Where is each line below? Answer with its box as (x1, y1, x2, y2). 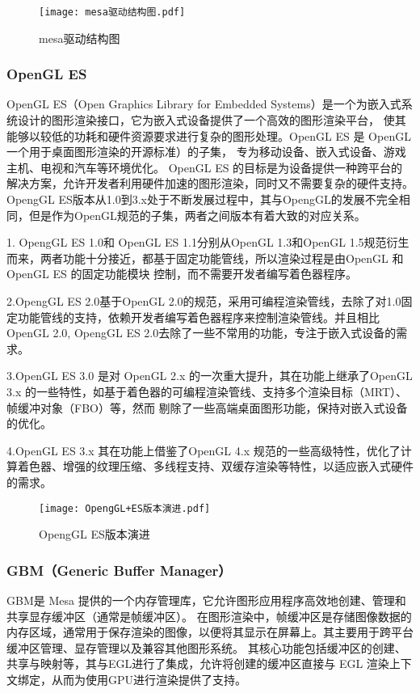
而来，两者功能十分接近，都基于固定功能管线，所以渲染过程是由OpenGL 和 (6, 249, 404, 266)
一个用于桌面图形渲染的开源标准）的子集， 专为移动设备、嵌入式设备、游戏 (6, 143, 406, 160)
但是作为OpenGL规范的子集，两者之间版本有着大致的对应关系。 (28, 206, 366, 223)
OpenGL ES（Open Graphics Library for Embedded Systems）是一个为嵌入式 (6, 95, 401, 112)
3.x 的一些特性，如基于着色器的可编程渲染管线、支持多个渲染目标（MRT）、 (6, 382, 408, 399)
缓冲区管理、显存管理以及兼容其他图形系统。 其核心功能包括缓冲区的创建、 (6, 639, 406, 656)
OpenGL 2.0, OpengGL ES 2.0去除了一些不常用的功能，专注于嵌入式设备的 (6, 324, 397, 341)
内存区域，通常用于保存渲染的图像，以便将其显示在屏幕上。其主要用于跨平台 (6, 623, 414, 640)
